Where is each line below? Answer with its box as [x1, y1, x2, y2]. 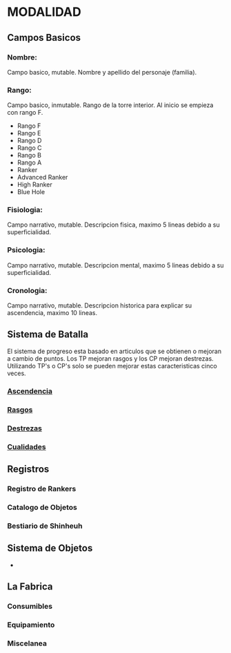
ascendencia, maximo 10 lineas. [7, 309, 98, 317]
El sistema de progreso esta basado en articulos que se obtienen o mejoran [7, 347, 222, 355]
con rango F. [7, 108, 43, 117]
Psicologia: [7, 245, 46, 255]
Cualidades [7, 442, 46, 451]
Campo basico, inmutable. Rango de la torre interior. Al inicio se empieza [7, 101, 214, 109]
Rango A [17, 158, 42, 167]
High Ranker [17, 180, 53, 189]
